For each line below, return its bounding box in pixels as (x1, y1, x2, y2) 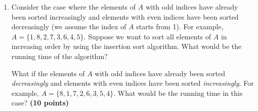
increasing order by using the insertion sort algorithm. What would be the (11, 41, 242, 51)
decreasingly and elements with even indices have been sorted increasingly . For (11, 78, 254, 88)
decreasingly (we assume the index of (11, 21, 126, 32)
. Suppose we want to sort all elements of (83, 31, 211, 41)
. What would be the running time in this (113, 87, 243, 98)
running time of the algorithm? (11, 50, 108, 61)
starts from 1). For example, (136, 21, 224, 32)
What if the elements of (11, 68, 85, 78)
